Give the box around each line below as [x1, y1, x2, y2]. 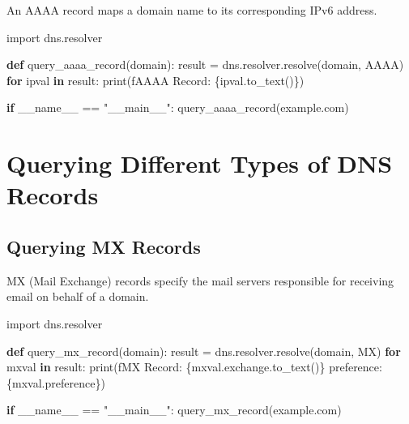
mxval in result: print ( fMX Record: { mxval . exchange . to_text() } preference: [6, 358, 382, 375]
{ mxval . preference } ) [6, 374, 105, 391]
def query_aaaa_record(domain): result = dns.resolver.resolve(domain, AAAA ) [6, 56, 404, 73]
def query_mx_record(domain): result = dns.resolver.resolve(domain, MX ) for [6, 342, 401, 359]
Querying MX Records [6, 233, 201, 259]
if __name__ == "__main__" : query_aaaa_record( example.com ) [6, 99, 349, 116]
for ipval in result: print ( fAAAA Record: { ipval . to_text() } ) [6, 71, 305, 88]
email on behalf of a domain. [6, 288, 149, 305]
